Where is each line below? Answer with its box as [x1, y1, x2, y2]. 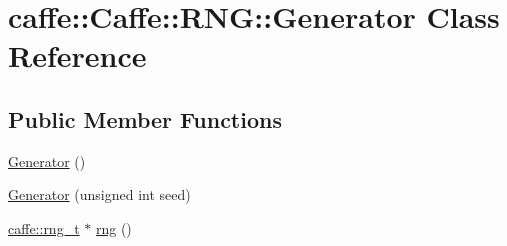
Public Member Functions [8, 103, 282, 134]
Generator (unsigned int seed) [8, 184, 191, 205]
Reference [8, 35, 147, 76]
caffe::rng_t [8, 217, 80, 238]
